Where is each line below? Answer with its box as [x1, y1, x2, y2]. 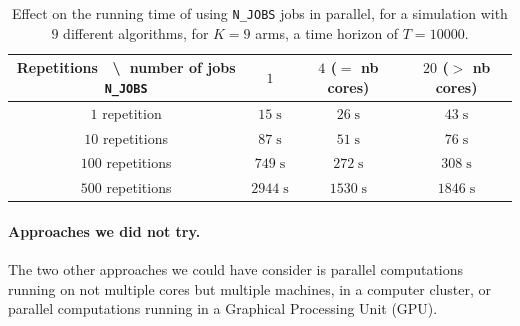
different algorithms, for [63, 22, 209, 43]
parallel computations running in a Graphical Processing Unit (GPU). [8, 298, 438, 319]
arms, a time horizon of [255, 22, 399, 43]
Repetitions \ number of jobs [16, 57, 236, 78]
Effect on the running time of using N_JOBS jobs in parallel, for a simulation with [12, 3, 508, 23]
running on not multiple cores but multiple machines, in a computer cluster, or [8, 278, 492, 299]
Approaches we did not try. [8, 220, 201, 241]
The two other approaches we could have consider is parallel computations [8, 259, 464, 280]
